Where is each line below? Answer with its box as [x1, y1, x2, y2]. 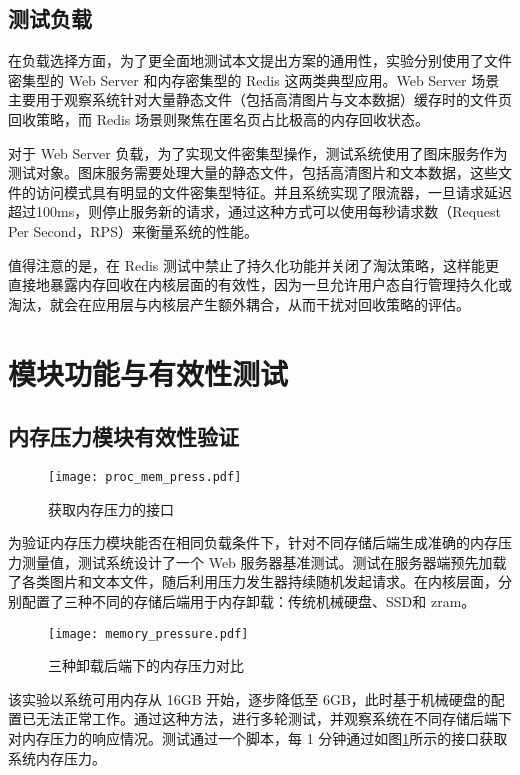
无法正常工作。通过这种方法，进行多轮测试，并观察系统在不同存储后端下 [35, 708, 512, 729]
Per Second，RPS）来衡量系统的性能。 [8, 220, 258, 241]
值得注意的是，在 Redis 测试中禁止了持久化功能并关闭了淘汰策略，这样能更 [8, 254, 500, 275]
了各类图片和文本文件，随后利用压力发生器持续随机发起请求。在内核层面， [8, 571, 498, 592]
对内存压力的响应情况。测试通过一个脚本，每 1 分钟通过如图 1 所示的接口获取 [8, 727, 508, 748]
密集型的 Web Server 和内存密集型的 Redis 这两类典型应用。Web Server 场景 [8, 69, 500, 90]
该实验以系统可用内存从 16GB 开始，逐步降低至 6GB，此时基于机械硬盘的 [8, 688, 491, 709]
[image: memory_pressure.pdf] [48, 626, 249, 641]
